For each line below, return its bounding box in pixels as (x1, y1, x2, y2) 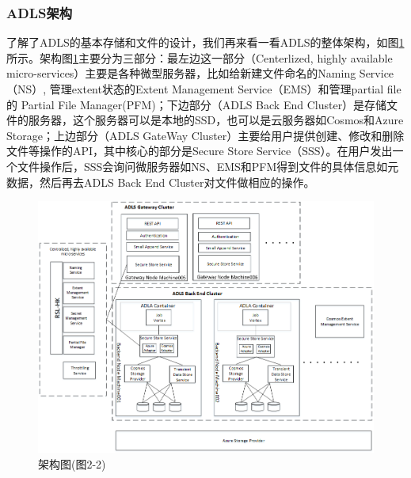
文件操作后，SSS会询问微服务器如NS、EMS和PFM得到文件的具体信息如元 (17, 157, 399, 174)
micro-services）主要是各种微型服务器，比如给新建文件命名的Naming (6, 65, 356, 82)
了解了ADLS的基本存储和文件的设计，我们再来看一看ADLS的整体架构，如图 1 (6, 34, 405, 51)
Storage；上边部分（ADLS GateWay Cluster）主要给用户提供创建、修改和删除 (6, 127, 405, 143)
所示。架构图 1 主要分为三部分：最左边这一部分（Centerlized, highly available (6, 49, 393, 66)
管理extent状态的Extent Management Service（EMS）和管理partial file (49, 81, 401, 97)
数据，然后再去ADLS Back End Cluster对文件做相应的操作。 (6, 173, 315, 190)
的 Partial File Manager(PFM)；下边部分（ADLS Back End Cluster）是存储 (6, 96, 387, 112)
